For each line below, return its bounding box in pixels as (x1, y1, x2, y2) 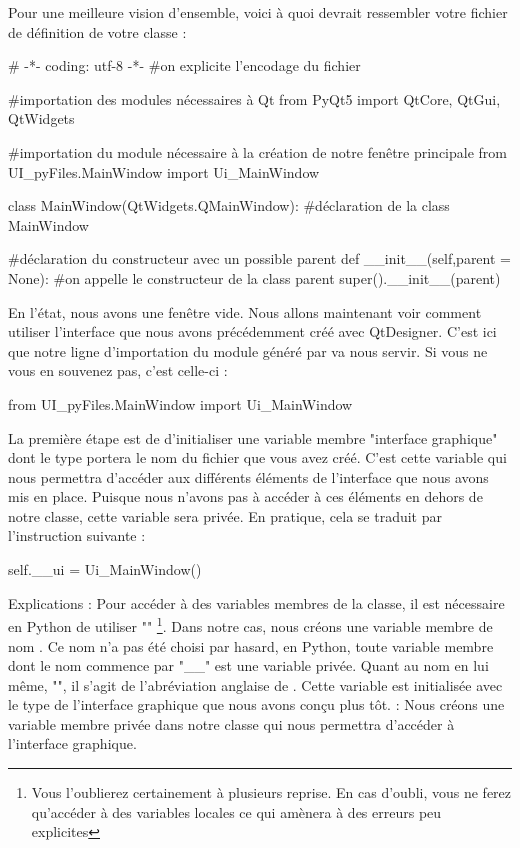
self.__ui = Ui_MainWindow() (8, 559, 202, 580)
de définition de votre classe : (8, 21, 187, 42)
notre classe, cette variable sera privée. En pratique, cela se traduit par (8, 505, 442, 526)
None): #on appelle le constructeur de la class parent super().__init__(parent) (8, 267, 501, 288)
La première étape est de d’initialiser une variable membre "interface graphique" (8, 427, 498, 448)
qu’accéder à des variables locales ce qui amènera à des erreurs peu (31, 801, 442, 822)
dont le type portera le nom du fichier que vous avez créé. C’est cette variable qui (8, 447, 507, 468)
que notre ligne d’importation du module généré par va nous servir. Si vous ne (8, 340, 488, 361)
